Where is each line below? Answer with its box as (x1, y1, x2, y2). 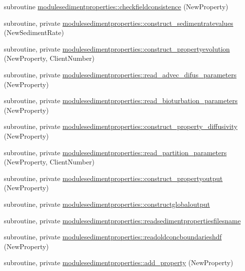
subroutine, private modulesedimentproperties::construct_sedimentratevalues (4, 18, 233, 28)
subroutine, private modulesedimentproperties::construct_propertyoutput (4, 173, 223, 183)
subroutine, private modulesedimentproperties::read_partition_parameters (4, 147, 227, 157)
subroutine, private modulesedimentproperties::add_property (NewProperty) (4, 257, 233, 268)
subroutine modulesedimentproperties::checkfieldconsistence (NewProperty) (4, 1, 228, 11)
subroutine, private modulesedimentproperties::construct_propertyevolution (4, 43, 230, 54)
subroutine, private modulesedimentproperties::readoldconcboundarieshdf (4, 232, 222, 242)
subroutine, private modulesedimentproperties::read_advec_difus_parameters (4, 69, 237, 79)
